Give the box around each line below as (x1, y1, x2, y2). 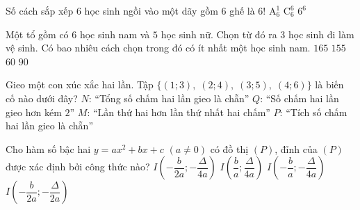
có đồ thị (210, 141, 249, 156)
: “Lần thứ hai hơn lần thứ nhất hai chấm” (87, 104, 270, 119)
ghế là (229, 3, 255, 17)
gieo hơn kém (6, 104, 62, 119)
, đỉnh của (275, 141, 318, 156)
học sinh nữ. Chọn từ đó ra (161, 26, 277, 41)
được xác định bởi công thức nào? (6, 159, 150, 174)
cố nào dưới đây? (6, 90, 78, 105)
